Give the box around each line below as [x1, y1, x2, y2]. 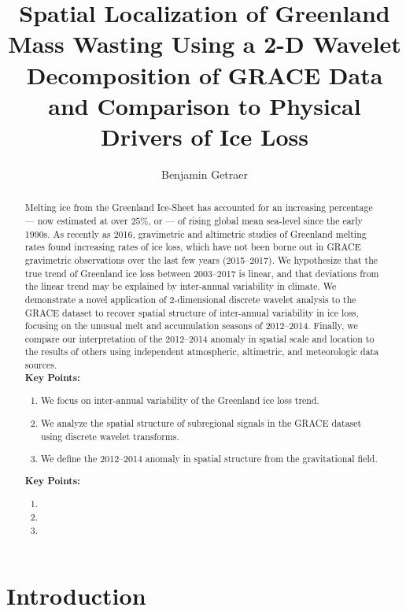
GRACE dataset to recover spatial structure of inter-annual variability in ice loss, [24, 305, 359, 319]
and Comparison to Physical [48, 89, 361, 121]
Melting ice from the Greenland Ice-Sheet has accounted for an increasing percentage [24, 201, 373, 214]
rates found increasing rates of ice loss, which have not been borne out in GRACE [24, 240, 361, 254]
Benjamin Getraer [161, 165, 249, 182]
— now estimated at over [24, 213, 128, 227]
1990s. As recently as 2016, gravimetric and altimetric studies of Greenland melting [24, 227, 367, 240]
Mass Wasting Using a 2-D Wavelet [8, 28, 401, 60]
